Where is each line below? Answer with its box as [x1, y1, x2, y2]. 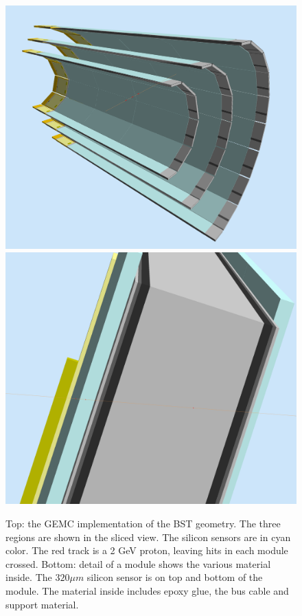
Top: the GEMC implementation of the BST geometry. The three [5, 516, 281, 531]
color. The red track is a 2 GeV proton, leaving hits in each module [5, 543, 288, 558]
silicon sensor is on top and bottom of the [86, 570, 263, 584]
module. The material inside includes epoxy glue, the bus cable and [5, 584, 289, 598]
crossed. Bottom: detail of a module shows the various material [5, 556, 271, 571]
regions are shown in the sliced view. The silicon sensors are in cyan [5, 529, 291, 544]
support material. [5, 597, 79, 611]
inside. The [5, 570, 52, 584]
